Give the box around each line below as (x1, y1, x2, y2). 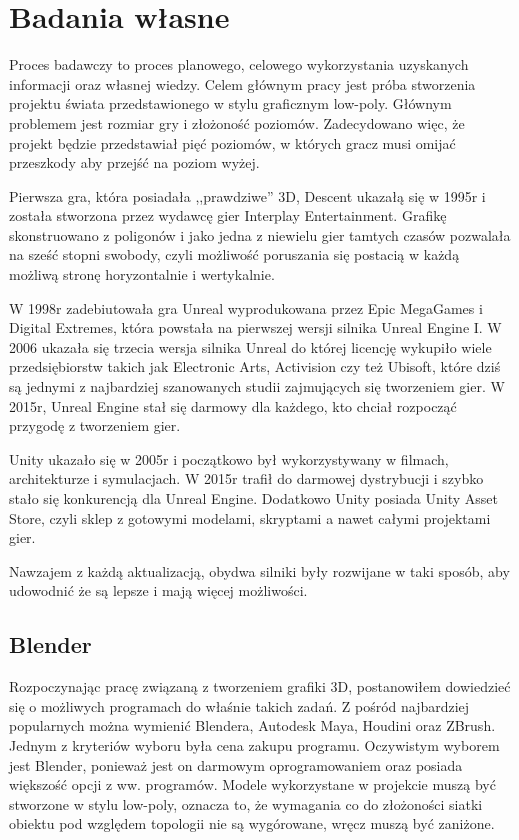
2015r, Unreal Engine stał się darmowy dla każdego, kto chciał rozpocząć (9, 395, 457, 416)
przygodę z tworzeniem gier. (9, 415, 181, 436)
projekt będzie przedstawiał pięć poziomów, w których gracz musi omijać (9, 132, 456, 153)
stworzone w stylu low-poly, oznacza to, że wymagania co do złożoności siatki (9, 793, 483, 814)
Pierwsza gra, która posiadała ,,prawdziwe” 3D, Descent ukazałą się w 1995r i (9, 185, 486, 206)
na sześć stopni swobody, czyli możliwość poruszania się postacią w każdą (9, 244, 460, 265)
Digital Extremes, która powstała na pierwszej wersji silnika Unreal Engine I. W (9, 317, 502, 338)
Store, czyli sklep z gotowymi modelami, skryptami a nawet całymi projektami (9, 507, 491, 528)
